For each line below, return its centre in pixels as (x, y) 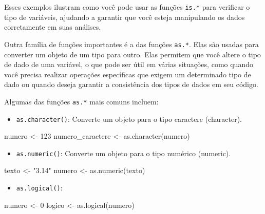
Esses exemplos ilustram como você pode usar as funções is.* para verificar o (127, 7)
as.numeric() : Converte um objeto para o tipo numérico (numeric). (124, 153)
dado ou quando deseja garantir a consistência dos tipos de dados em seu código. (131, 84)
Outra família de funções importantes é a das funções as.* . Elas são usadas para (131, 44)
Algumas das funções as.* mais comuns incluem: (81, 101)
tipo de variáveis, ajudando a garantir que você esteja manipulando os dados (125, 17)
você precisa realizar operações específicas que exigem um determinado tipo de (128, 74)
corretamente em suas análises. (53, 27)
